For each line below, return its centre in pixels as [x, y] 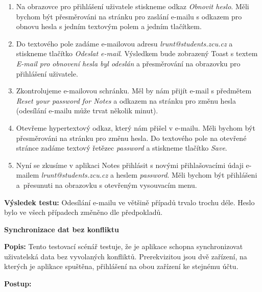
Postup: [18, 284]
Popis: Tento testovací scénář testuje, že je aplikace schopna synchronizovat [124, 246]
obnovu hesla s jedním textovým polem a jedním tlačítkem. [109, 26]
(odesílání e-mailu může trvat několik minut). [87, 111]
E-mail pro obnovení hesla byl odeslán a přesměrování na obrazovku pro [128, 63]
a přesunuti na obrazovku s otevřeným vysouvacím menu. [106, 185]
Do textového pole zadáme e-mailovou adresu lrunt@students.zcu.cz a [124, 43]
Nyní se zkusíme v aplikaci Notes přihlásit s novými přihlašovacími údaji [130, 165]
